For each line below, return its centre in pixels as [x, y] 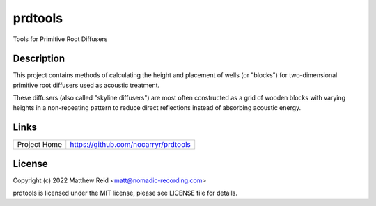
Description [39, 59]
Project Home [40, 144]
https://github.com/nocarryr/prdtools [131, 144]
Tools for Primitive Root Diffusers [60, 39]
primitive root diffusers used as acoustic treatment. [86, 85]
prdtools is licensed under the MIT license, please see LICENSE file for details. [125, 193]
